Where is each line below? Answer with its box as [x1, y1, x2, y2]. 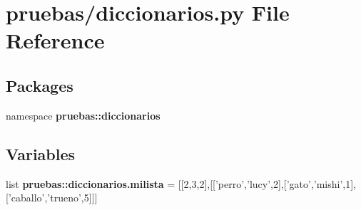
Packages [6, 74, 73, 96]
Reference [6, 26, 105, 55]
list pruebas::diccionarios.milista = [6, 176, 176, 191]
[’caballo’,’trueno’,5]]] [6, 190, 98, 205]
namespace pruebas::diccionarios [6, 107, 161, 122]
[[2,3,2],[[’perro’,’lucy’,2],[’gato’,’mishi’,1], [178, 176, 356, 191]
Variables [6, 142, 76, 164]
